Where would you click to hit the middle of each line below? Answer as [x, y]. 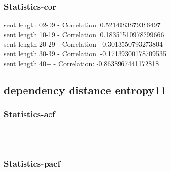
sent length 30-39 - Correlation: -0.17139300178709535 [85, 53]
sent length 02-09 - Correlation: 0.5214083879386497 [82, 25]
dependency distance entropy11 [85, 89]
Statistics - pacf [32, 163]
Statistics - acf [30, 113]
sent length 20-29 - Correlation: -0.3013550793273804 [84, 44]
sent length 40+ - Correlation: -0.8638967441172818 [82, 63]
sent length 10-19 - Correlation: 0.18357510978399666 [84, 34]
